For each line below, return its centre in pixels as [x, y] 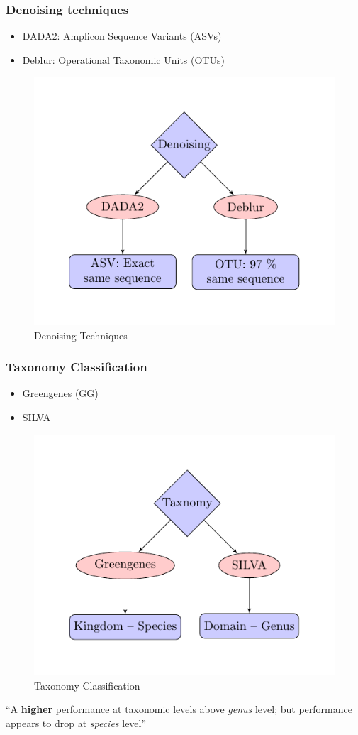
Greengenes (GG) [60, 393]
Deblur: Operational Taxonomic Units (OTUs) [123, 59]
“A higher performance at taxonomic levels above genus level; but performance [179, 709]
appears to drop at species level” [76, 723]
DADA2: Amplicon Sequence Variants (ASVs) [122, 36]
